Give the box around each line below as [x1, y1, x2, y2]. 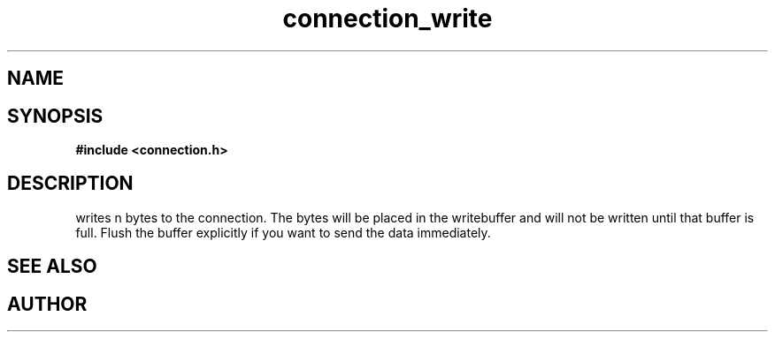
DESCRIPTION [7, 172, 134, 195]
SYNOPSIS [7, 104, 104, 127]
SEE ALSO [7, 255, 97, 278]
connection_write [282, 4, 493, 34]
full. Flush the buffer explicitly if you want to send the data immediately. [75, 224, 491, 240]
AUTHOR [7, 292, 88, 315]
